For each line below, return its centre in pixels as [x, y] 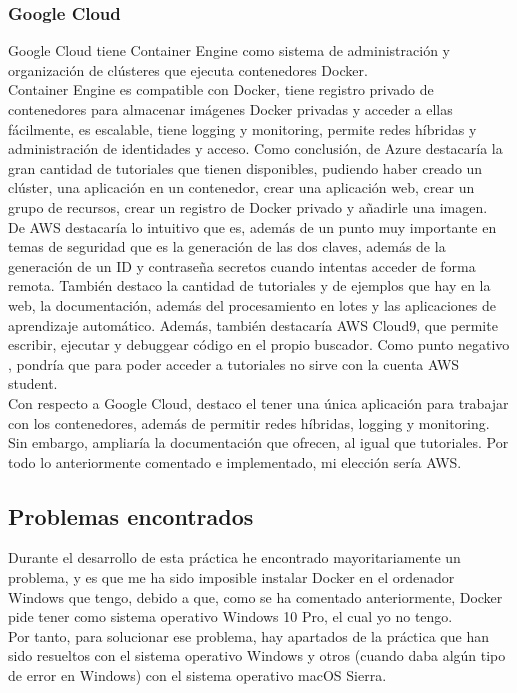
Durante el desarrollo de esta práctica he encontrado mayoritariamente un [234, 557]
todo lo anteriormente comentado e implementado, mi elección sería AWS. [235, 461]
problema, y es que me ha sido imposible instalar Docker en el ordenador [231, 577]
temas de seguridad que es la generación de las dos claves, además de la [227, 246]
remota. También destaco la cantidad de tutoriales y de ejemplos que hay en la [249, 285]
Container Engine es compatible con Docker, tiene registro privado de [221, 89]
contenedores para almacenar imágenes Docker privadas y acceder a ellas [230, 109]
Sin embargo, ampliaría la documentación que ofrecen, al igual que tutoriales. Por [258, 442]
